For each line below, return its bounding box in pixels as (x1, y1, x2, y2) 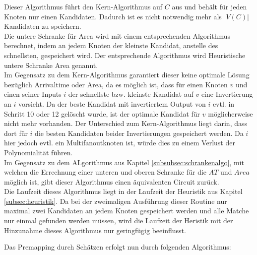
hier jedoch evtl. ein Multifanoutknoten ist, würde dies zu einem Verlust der (4, 137, 235, 148)
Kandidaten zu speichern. (4, 21, 81, 31)
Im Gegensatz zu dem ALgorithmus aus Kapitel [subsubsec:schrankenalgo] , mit (4, 157, 244, 167)
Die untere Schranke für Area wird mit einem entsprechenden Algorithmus (4, 30, 231, 41)
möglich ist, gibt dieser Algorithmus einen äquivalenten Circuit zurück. (4, 176, 219, 187)
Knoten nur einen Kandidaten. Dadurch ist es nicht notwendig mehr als (4, 11, 222, 21)
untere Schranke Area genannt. (4, 60, 98, 70)
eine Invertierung (201, 89, 253, 99)
